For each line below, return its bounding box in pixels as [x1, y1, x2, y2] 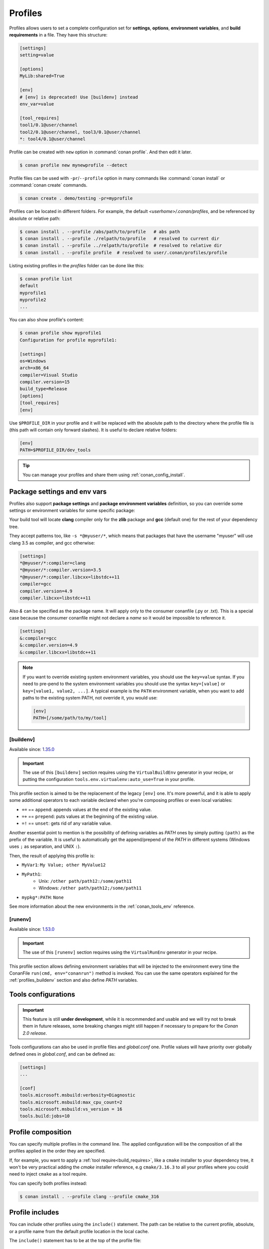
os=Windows [19, 358, 46, 364]
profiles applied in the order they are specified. [9, 1148, 106, 1154]
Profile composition [9, 1128, 72, 1136]
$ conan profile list [19, 276, 73, 282]
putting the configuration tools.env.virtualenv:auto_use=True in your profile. [22, 776, 195, 782]
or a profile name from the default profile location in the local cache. [9, 1228, 149, 1234]
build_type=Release [19, 386, 67, 392]
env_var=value [19, 101, 54, 107]
